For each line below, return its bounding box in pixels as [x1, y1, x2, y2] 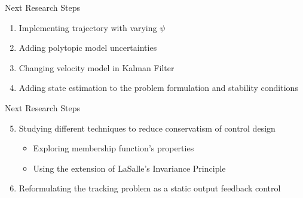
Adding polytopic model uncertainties [19, 41, 157, 54]
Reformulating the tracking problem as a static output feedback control [19, 182, 281, 194]
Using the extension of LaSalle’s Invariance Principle [33, 162, 226, 174]
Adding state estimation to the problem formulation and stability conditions [19, 81, 298, 94]
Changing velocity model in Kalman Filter [19, 61, 175, 74]
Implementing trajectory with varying [19, 21, 157, 33]
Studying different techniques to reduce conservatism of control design [19, 121, 276, 134]
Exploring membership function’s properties [33, 142, 194, 154]
